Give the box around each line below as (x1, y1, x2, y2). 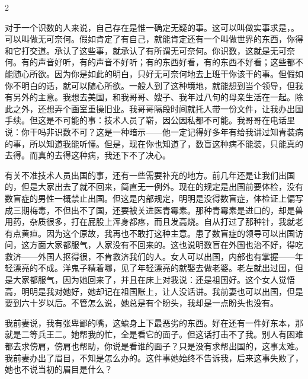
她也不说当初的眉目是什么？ (5, 363, 113, 375)
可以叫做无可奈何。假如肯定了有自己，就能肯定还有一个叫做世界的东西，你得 (5, 33, 303, 45)
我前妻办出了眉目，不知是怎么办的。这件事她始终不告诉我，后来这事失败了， (5, 351, 303, 364)
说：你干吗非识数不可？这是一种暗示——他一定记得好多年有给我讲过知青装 (5, 125, 295, 138)
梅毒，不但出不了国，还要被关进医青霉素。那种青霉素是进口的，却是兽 (29, 203, 303, 216)
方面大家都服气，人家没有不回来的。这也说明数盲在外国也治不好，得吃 (29, 238, 303, 251)
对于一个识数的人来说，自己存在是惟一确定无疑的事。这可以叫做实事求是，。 (5, 21, 299, 33)
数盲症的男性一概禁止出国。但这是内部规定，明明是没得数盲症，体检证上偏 (5, 192, 295, 204)
